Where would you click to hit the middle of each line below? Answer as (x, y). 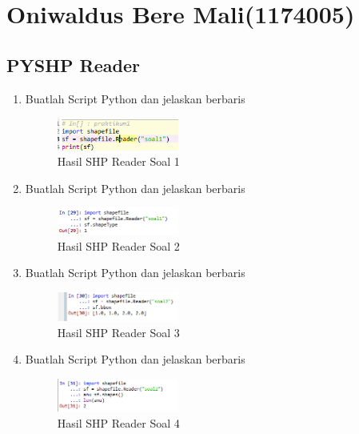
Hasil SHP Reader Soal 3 (118, 332)
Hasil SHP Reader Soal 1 (118, 161)
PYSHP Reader (73, 64)
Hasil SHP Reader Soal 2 (118, 245)
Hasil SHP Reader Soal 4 (118, 422)
